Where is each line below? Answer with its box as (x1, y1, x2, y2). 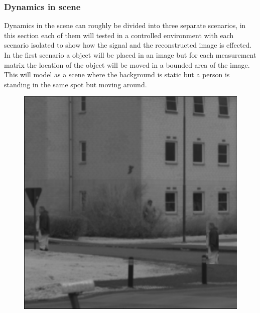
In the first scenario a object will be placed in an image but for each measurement (4, 50, 256, 60)
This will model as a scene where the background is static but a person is (4, 69, 230, 80)
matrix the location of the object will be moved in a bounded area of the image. (4, 59, 250, 70)
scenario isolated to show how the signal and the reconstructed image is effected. (4, 40, 252, 50)
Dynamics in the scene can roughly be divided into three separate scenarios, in (4, 20, 246, 31)
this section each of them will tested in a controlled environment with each (4, 30, 234, 40)
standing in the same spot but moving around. (4, 79, 147, 89)
